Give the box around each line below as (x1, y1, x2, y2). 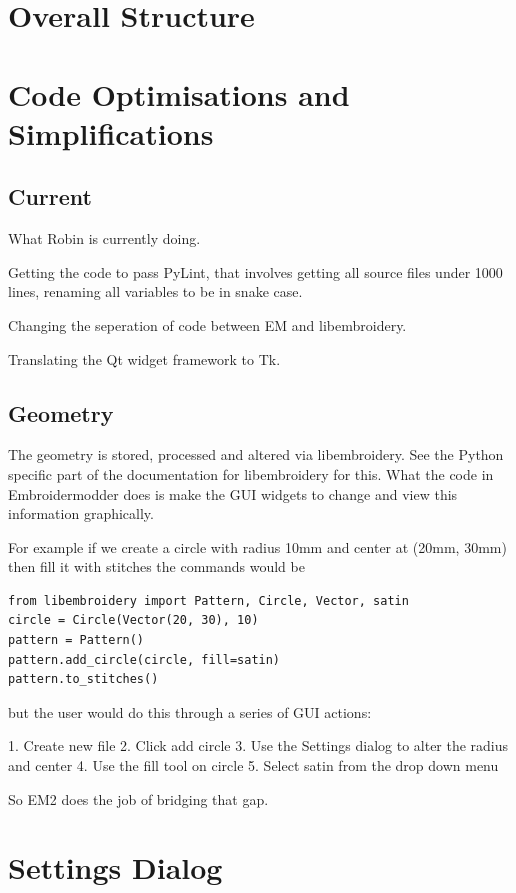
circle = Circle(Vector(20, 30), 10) (8, 613, 259, 628)
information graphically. (8, 503, 154, 524)
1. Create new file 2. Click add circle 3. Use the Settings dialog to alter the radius (8, 735, 509, 756)
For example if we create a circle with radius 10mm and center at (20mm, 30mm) (8, 536, 507, 557)
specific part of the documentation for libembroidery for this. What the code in (8, 463, 494, 484)
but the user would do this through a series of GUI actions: (8, 701, 372, 722)
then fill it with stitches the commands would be (8, 556, 305, 577)
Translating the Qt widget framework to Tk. (8, 348, 281, 369)
